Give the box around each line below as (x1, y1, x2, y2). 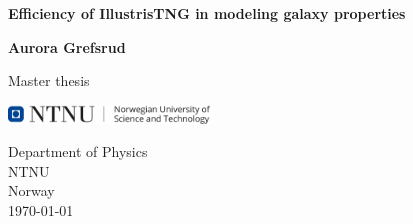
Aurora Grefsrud (8, 36, 126, 57)
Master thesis (8, 70, 90, 91)
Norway (8, 180, 55, 201)
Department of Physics (8, 141, 148, 162)
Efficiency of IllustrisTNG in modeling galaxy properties (8, 3, 406, 23)
